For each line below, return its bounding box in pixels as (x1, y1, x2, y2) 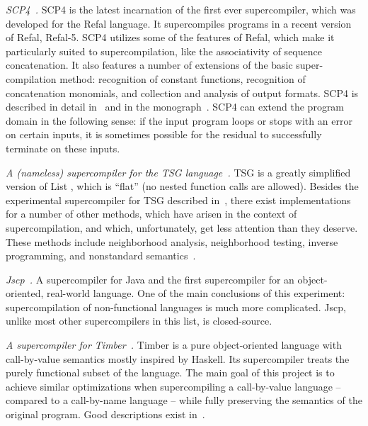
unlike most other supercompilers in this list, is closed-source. (6, 313, 272, 328)
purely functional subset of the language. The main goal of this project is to (6, 365, 335, 380)
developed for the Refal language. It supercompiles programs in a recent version (6, 16, 352, 30)
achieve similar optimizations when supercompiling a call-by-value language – (6, 379, 341, 393)
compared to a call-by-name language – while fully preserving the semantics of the (6, 393, 362, 408)
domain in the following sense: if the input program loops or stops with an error (6, 113, 352, 128)
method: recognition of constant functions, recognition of (59, 71, 306, 86)
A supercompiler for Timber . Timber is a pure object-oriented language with (6, 337, 342, 352)
